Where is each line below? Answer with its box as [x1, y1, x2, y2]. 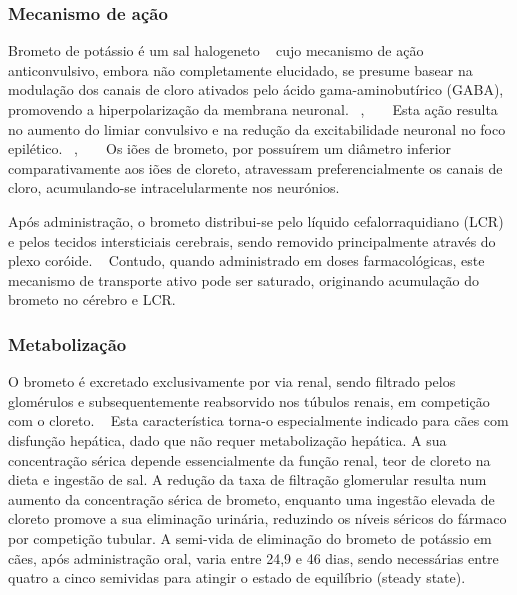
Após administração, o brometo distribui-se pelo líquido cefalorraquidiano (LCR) [8, 210, 504, 231]
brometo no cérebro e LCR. [8, 289, 176, 310]
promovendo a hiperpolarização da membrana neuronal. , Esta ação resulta [8, 99, 498, 119]
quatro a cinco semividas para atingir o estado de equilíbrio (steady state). [8, 567, 466, 588]
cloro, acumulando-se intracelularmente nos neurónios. [8, 177, 340, 198]
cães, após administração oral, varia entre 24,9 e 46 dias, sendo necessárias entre [8, 547, 499, 568]
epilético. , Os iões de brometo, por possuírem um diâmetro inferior [8, 138, 452, 159]
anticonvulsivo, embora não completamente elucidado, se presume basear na [8, 59, 473, 80]
